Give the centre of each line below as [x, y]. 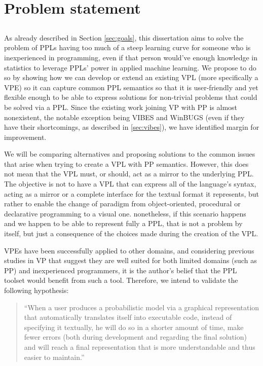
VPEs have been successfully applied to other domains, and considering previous [129, 250]
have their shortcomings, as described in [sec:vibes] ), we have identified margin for [132, 127]
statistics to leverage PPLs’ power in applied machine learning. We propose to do [130, 67]
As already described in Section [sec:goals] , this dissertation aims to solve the [124, 37]
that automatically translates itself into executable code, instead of [128, 317]
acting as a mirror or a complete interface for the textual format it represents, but [132, 193]
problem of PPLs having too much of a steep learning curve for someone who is [127, 47]
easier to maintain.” [54, 357]
